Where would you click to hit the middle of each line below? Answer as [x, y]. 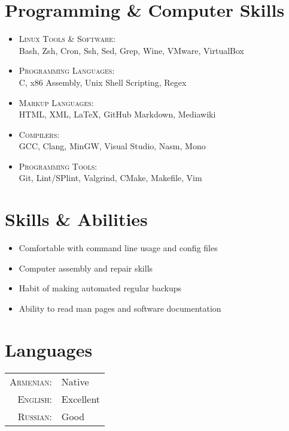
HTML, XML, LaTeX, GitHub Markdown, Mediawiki [117, 114]
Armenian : [31, 381]
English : [35, 399]
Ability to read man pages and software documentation [120, 308]
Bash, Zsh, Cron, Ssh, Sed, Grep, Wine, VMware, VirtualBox [131, 50]
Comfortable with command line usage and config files [118, 248]
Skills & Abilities [76, 219]
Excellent [81, 399]
